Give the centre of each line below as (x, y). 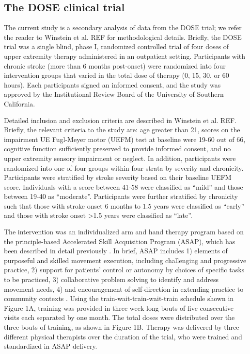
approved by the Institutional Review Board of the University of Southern (114, 94)
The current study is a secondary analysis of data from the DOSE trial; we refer (123, 27)
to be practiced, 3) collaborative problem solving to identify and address (111, 279)
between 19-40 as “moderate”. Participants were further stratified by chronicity (121, 196)
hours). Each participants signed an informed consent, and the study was (112, 84)
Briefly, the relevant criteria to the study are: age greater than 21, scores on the (122, 130)
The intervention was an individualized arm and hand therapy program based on (124, 232)
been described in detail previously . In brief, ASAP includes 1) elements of (116, 251)
